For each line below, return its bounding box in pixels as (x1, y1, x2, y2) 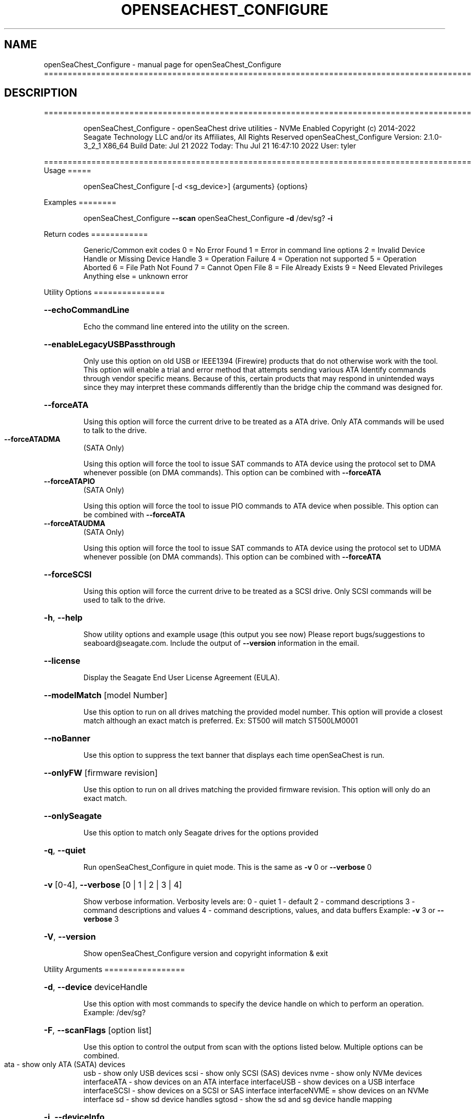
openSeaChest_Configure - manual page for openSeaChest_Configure (44, 60, 282, 69)
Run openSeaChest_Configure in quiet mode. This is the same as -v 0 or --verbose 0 (83, 863, 372, 872)
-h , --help (44, 612, 83, 623)
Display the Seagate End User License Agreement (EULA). (83, 673, 280, 682)
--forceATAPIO (44, 477, 95, 486)
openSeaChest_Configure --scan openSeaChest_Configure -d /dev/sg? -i (83, 214, 333, 223)
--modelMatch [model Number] (44, 690, 167, 701)
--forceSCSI (44, 569, 92, 580)
